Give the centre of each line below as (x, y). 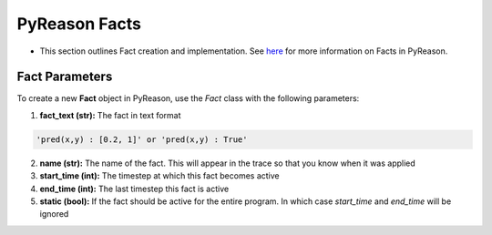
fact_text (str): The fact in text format (110, 115)
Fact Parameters (65, 77)
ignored (54, 214)
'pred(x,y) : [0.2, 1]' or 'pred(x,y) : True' (142, 139)
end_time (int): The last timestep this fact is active (134, 189)
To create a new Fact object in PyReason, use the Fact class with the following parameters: (188, 98)
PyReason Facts (79, 24)
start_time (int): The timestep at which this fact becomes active (159, 176)
